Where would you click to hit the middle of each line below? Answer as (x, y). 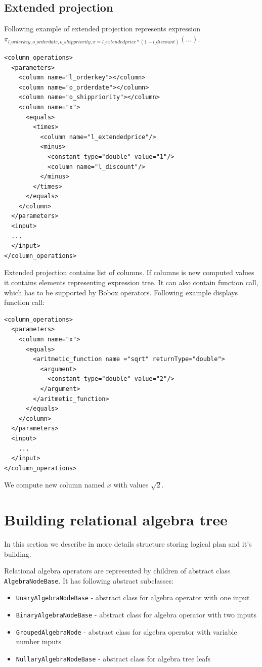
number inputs (38, 641)
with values (131, 485)
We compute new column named (55, 485)
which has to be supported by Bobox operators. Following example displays (121, 292)
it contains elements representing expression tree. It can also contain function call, (131, 282)
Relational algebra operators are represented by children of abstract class (117, 571)
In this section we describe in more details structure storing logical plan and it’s (128, 544)
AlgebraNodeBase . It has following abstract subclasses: (89, 580)
